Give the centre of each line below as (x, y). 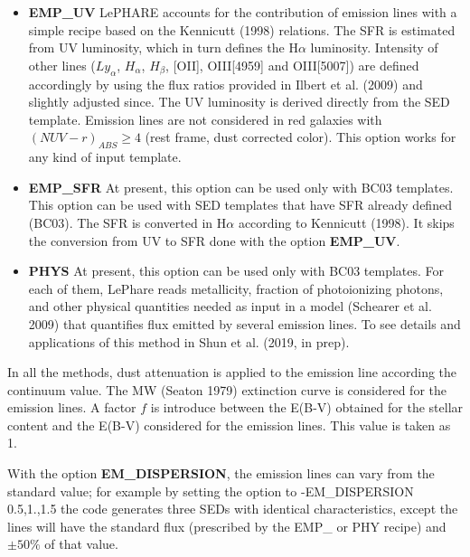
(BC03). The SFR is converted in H (127, 222)
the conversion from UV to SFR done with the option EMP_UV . (214, 240)
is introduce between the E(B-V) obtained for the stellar (307, 407)
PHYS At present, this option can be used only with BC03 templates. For (236, 271)
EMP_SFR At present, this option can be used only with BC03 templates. (241, 187)
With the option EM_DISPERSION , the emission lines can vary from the (221, 473)
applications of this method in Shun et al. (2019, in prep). (189, 341)
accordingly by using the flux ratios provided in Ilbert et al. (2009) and (226, 84)
